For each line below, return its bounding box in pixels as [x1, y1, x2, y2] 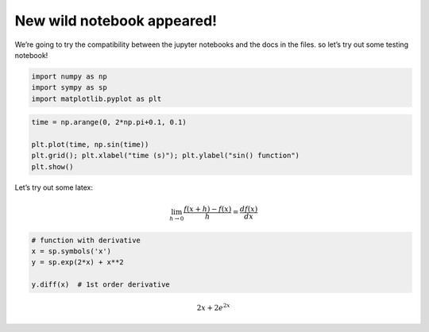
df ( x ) [239, 204, 258, 214]
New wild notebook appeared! [14, 12, 218, 29]
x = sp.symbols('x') [31, 247, 111, 256]
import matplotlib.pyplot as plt [31, 94, 162, 103]
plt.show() [31, 162, 74, 171]
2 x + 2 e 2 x [196, 302, 230, 313]
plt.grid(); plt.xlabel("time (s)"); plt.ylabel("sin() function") [31, 151, 300, 160]
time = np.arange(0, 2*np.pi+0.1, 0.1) [31, 118, 187, 127]
